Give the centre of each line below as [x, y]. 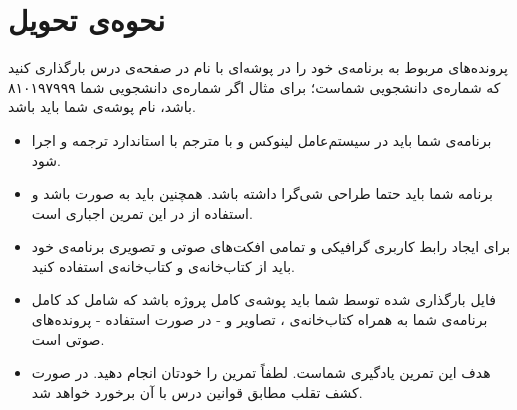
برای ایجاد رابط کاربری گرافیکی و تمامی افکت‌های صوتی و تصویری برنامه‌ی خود [271, 246]
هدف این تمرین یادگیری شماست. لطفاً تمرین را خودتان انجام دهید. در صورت [261, 372]
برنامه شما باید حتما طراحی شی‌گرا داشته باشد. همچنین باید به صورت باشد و [262, 193]
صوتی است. [68, 338]
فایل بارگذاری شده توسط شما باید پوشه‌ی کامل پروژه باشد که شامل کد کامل [263, 299]
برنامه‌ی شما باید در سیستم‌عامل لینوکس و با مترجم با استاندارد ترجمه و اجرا [261, 139]
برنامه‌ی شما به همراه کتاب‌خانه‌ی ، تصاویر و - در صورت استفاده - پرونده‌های [259, 319]
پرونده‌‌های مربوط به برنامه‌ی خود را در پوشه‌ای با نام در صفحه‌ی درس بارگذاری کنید [258, 67]
